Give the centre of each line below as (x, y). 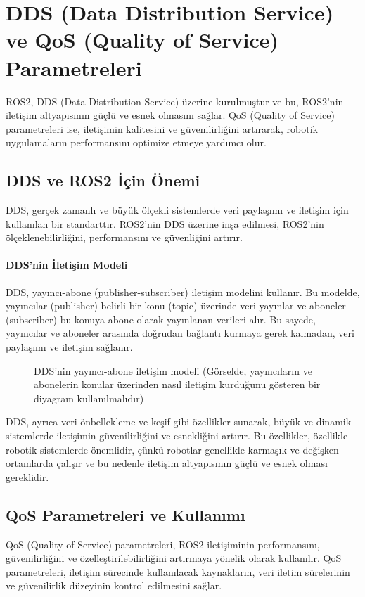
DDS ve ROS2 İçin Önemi (103, 180)
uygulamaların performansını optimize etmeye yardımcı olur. (136, 142)
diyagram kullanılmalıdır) (89, 398)
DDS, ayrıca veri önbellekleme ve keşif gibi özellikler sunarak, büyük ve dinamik (179, 422)
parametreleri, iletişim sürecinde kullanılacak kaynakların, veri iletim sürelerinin (178, 571)
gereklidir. (27, 476)
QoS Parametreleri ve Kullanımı (126, 514)
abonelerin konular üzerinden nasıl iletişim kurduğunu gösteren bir (177, 384)
